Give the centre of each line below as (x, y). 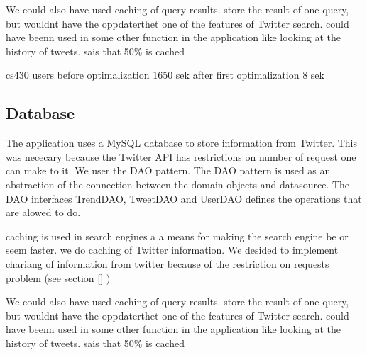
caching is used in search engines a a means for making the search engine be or (177, 236)
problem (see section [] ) (58, 277)
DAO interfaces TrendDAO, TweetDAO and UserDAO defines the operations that (184, 198)
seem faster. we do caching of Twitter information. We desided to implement (172, 250)
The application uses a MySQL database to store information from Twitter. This (182, 143)
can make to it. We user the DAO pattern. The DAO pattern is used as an (168, 170)
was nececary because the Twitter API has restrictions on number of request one (181, 156)
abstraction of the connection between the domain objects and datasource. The (178, 184)
